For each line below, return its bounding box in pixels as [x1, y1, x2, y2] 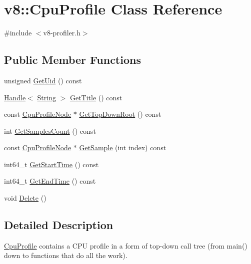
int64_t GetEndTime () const [4, 176, 96, 186]
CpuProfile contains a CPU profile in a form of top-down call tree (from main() [4, 240, 247, 251]
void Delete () [4, 193, 46, 203]
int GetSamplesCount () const [4, 125, 96, 136]
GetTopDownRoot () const [79, 109, 161, 119]
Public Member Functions [4, 52, 141, 67]
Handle [4, 92, 26, 102]
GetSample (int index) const [79, 142, 166, 153]
